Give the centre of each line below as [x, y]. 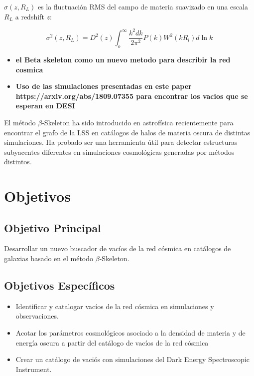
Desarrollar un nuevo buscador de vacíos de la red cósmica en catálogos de [118, 248]
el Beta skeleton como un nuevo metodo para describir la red [123, 59]
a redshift [30, 16]
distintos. [18, 162]
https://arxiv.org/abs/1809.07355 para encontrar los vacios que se [132, 96]
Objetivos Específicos [60, 285]
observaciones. [37, 316]
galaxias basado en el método [49, 258]
